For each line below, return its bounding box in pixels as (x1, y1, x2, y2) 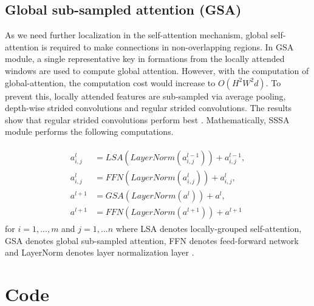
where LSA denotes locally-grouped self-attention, (115, 222, 302, 235)
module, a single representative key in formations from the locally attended (5, 52, 285, 65)
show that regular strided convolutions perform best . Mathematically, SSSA (5, 113, 290, 126)
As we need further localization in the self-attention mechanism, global (5, 29, 268, 41)
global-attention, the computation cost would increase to (5, 76, 216, 89)
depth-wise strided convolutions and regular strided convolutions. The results (5, 101, 292, 114)
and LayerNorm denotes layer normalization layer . (5, 246, 194, 259)
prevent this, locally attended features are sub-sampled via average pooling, (5, 89, 286, 102)
